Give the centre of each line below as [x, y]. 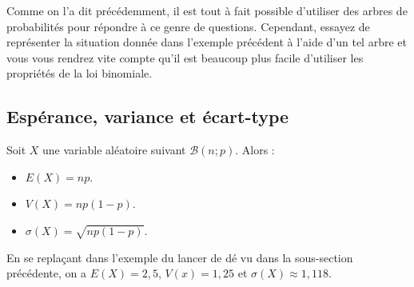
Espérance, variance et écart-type [148, 116]
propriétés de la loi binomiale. [80, 73]
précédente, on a [46, 273]
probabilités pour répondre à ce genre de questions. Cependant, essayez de [188, 26]
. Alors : [255, 150]
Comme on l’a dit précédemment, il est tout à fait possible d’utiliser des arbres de [207, 10]
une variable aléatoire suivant [114, 150]
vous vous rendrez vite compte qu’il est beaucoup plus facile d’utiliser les [185, 57]
